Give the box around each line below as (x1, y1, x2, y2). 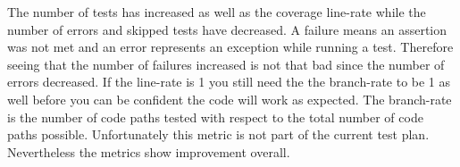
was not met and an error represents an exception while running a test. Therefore (7, 38, 454, 56)
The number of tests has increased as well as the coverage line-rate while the (7, 3, 426, 21)
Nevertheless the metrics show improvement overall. (7, 142, 290, 161)
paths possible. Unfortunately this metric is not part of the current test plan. (7, 125, 430, 144)
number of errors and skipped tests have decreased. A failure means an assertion (7, 20, 447, 38)
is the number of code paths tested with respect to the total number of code (7, 107, 423, 126)
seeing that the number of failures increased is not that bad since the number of (7, 54, 445, 73)
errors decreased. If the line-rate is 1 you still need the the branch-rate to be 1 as (7, 72, 451, 91)
